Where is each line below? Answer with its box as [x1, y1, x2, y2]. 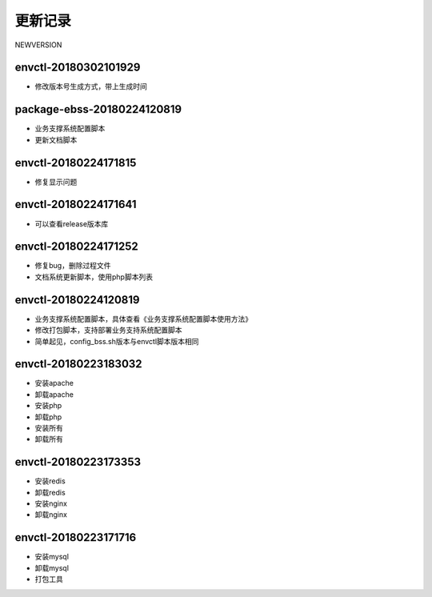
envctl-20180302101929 [14, 61, 141, 74]
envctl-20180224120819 [14, 293, 140, 307]
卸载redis [34, 487, 66, 497]
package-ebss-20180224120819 [14, 102, 182, 116]
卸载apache [34, 389, 74, 399]
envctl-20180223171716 [14, 531, 137, 544]
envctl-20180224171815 [14, 156, 137, 170]
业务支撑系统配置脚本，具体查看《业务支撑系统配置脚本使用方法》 [34, 314, 252, 323]
